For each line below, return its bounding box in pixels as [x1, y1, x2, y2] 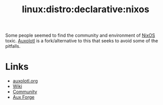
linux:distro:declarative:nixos [22, 4, 149, 15]
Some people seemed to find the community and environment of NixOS [5, 32, 155, 39]
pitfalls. [5, 43, 21, 49]
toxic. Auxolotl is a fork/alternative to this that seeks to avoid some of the [5, 38, 158, 44]
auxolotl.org [12, 78, 38, 84]
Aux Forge [12, 94, 35, 100]
